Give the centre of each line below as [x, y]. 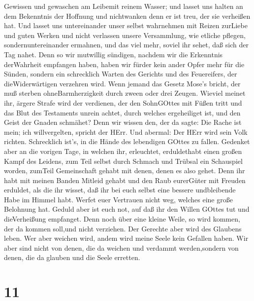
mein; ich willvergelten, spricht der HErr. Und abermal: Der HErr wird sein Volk [126, 132]
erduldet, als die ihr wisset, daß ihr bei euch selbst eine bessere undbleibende [120, 190]
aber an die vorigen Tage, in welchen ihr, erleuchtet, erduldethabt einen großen [123, 151]
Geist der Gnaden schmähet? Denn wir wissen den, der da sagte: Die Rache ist [123, 122]
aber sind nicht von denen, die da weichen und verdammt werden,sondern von [121, 247]
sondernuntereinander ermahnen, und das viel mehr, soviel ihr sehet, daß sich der [126, 45]
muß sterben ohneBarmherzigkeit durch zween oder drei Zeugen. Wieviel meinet [125, 93]
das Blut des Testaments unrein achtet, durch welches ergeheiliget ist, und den [122, 112]
